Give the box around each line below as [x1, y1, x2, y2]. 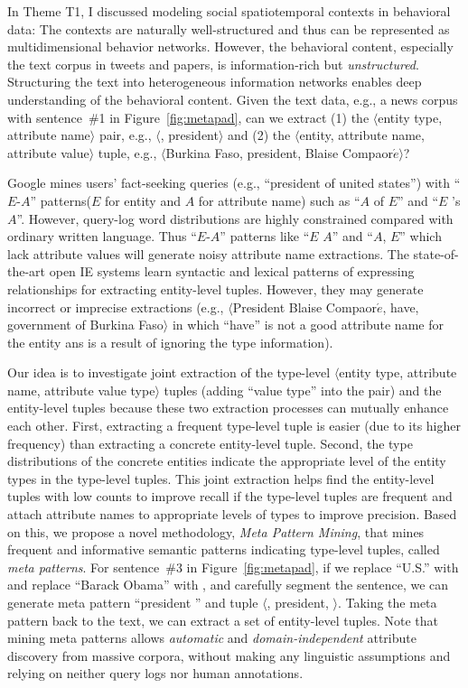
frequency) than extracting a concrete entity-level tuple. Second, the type [7, 433, 413, 452]
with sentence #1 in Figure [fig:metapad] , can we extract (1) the [7, 107, 370, 126]
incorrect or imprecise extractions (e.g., [7, 297, 224, 316]
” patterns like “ [220, 227, 310, 246]
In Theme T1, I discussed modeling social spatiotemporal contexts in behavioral [7, 2, 451, 20]
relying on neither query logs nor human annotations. [7, 664, 304, 683]
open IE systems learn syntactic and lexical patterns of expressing [49, 262, 415, 281]
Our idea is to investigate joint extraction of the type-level [7, 363, 331, 382]
